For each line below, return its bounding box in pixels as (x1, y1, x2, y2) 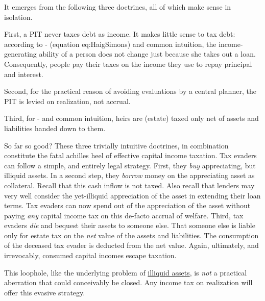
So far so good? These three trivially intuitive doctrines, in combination (4, 140, 229, 150)
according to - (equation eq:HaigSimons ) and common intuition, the (4, 38, 216, 49)
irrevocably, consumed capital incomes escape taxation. (4, 250, 177, 261)
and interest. (4, 68, 43, 79)
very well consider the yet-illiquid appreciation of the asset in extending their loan (4, 190, 261, 200)
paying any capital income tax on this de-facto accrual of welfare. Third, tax (4, 210, 244, 220)
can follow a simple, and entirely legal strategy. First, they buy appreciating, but (4, 160, 256, 170)
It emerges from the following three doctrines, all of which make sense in (4, 2, 231, 12)
